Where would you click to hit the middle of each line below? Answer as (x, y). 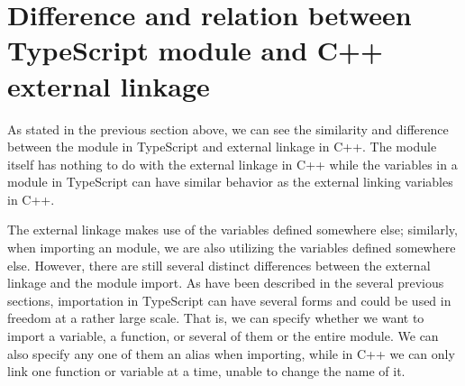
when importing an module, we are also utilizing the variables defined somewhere (232, 248)
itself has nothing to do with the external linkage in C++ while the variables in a (232, 164)
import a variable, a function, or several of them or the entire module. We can (223, 336)
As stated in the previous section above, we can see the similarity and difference (228, 129)
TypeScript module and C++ (196, 50)
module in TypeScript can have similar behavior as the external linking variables (230, 182)
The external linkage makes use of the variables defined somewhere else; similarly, (232, 230)
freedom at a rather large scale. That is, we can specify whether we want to (216, 318)
